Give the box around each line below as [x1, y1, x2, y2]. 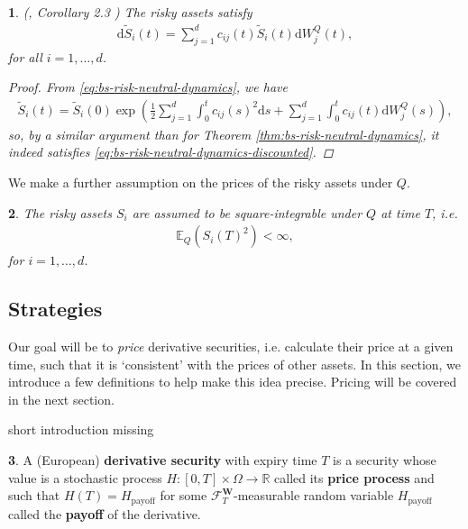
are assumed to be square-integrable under [132, 203, 362, 222]
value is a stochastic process [8, 468, 162, 487]
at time [381, 203, 420, 222]
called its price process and [274, 468, 435, 487]
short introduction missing [8, 420, 154, 439]
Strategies [8, 295, 103, 323]
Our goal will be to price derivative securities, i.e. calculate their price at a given [8, 337, 454, 356]
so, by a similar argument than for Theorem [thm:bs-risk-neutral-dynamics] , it [8, 124, 439, 143]
